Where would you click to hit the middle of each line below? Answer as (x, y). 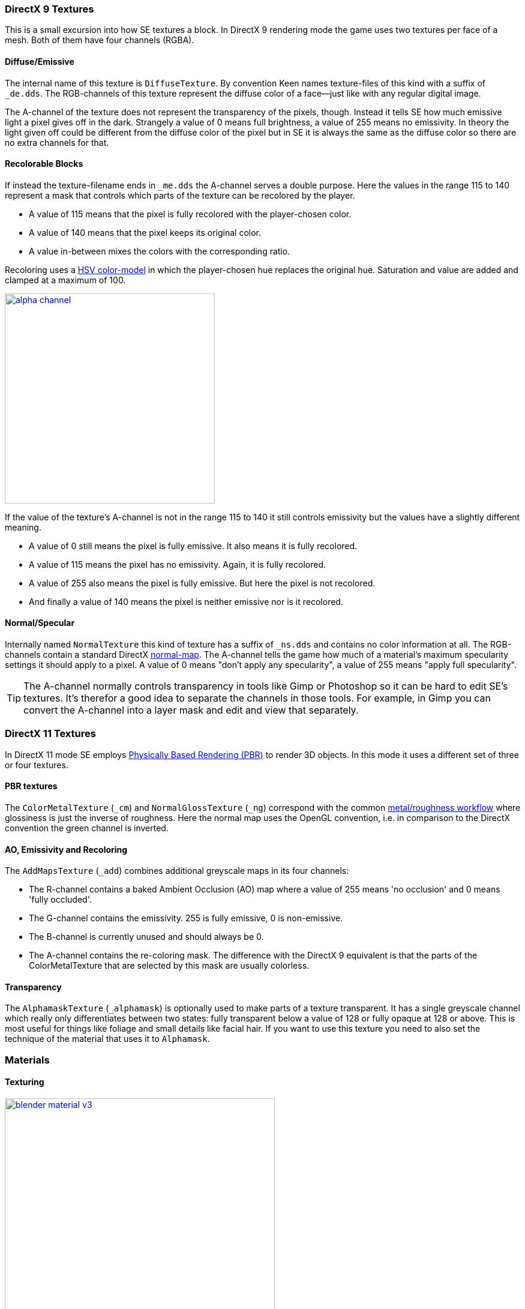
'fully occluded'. (60, 900)
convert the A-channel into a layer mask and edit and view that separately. (191, 710)
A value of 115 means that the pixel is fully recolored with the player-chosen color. (190, 214)
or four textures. (37, 765)
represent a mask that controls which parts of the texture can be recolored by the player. (180, 195)
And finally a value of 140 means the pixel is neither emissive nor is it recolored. (186, 601)
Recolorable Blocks (44, 164)
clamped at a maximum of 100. (65, 280)
